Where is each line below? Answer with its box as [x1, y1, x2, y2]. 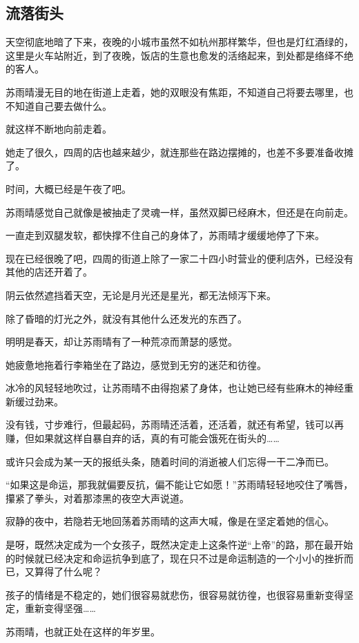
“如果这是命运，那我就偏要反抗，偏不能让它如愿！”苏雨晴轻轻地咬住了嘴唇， [6, 477, 353, 492]
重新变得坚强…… [24, 601, 96, 615]
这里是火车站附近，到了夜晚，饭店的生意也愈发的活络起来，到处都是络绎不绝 [6, 48, 353, 62]
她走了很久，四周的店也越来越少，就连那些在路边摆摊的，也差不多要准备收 [6, 144, 344, 159]
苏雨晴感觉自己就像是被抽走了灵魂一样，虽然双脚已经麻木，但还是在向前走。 [6, 204, 353, 219]
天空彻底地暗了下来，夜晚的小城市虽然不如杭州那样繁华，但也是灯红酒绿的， [6, 35, 353, 49]
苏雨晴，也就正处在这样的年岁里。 [6, 624, 160, 639]
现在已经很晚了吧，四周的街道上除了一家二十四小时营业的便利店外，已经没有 [6, 251, 353, 265]
